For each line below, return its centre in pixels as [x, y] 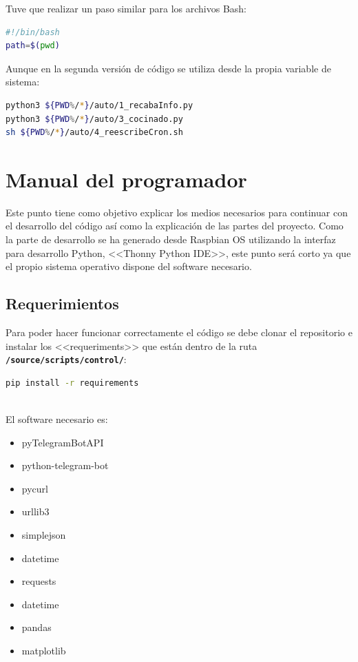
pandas [36, 627]
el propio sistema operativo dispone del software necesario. [129, 266]
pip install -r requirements [72, 383]
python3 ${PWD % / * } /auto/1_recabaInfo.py [99, 105]
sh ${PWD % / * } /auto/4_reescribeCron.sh [94, 133]
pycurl [35, 488]
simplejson [44, 535]
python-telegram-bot [65, 465]
